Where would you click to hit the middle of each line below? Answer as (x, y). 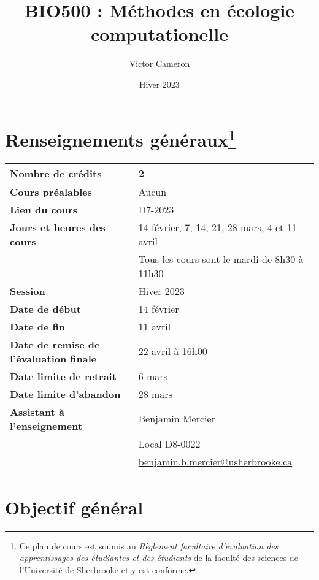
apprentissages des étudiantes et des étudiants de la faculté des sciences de (159, 558)
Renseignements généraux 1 (121, 138)
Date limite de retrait (63, 376)
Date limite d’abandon (65, 394)
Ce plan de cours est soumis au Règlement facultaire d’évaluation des (149, 545)
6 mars (153, 376)
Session (28, 291)
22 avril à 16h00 (173, 351)
